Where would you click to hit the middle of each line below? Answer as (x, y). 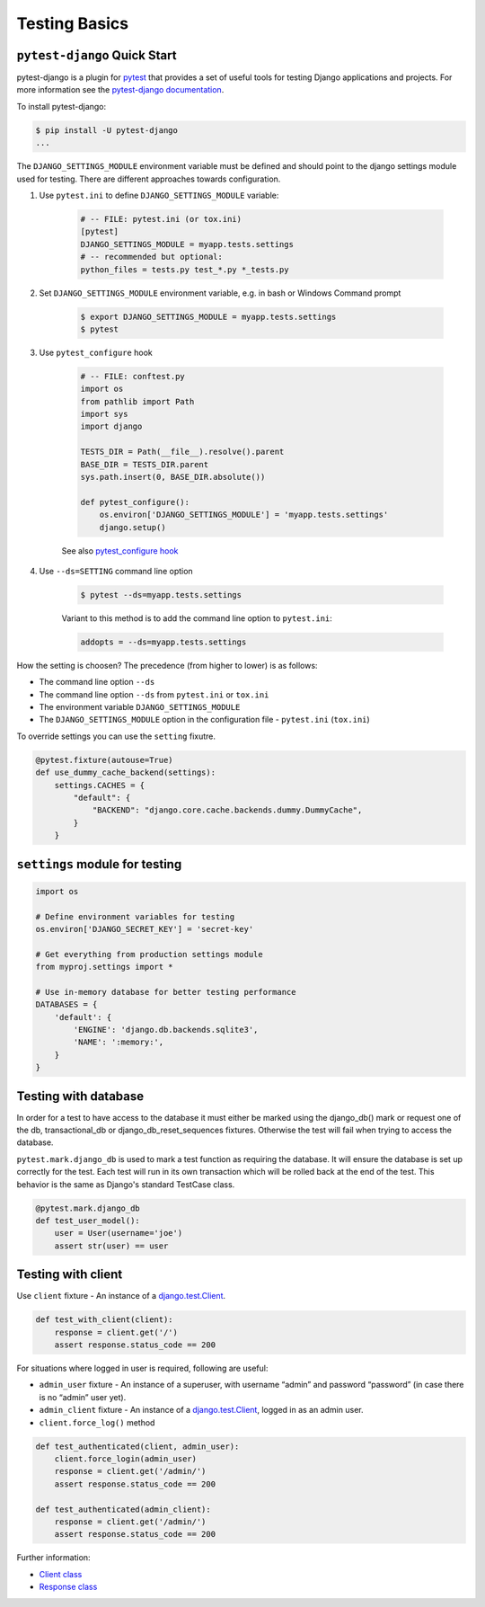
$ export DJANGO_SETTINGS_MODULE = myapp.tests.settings (208, 316)
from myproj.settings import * (105, 967)
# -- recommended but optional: (152, 257)
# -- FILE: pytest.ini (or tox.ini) (161, 219)
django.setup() (132, 527)
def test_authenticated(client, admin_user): (137, 1446)
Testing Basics (73, 23)
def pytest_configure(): (135, 502)
